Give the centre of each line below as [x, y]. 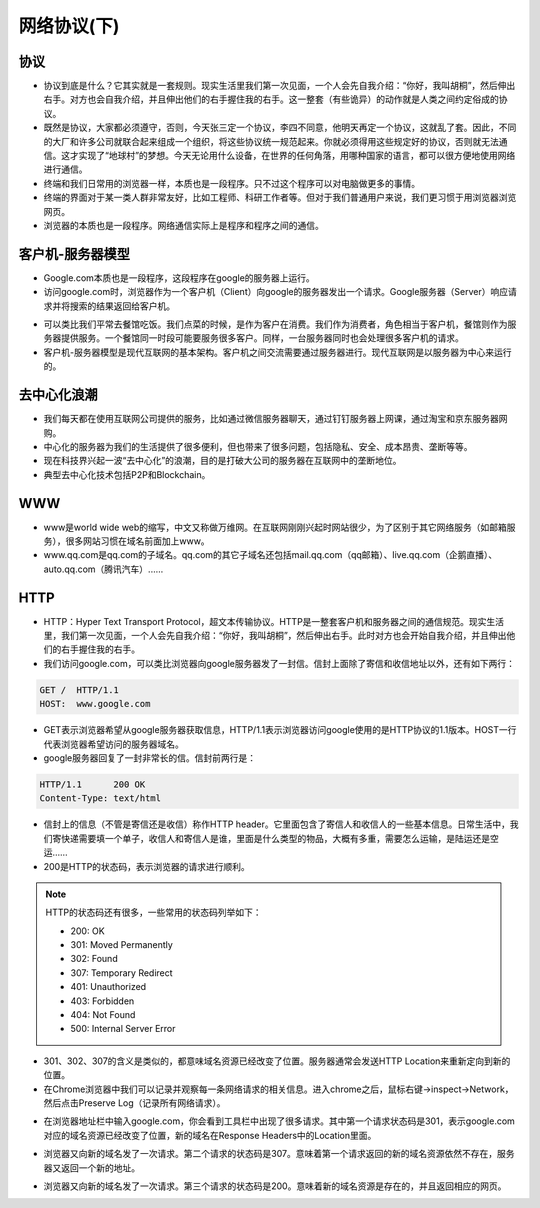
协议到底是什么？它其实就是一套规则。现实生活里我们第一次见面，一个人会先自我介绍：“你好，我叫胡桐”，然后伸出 [279, 86]
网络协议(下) [69, 26]
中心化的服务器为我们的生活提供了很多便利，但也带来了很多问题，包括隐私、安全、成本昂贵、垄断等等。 [258, 446]
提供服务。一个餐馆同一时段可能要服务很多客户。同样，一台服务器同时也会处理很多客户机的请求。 [262, 338]
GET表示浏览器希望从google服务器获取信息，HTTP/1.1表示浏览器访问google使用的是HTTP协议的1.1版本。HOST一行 [280, 730]
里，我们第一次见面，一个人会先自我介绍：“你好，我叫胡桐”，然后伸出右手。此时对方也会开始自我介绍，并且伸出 [275, 636]
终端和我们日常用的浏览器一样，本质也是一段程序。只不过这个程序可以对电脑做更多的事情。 [231, 183]
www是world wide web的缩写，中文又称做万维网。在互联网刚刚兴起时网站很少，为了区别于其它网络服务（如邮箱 [275, 527]
